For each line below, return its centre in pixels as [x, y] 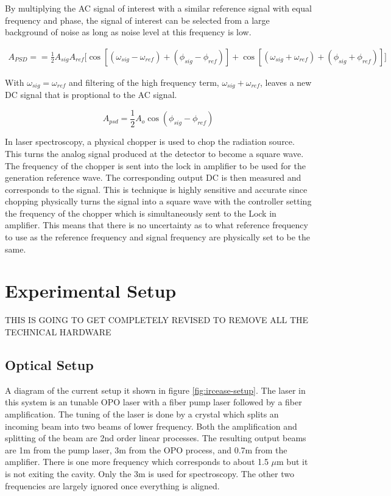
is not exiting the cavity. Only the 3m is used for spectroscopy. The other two [150, 473]
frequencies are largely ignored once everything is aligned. [112, 485]
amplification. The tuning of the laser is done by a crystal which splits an [142, 414]
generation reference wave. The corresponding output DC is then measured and [153, 177]
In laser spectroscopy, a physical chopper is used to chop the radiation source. [150, 141]
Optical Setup [49, 364]
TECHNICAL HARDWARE [58, 331]
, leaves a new [286, 82]
